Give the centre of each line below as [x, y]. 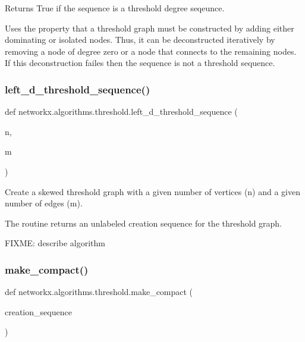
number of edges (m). [44, 203]
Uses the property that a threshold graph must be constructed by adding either [150, 28]
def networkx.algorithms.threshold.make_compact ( [99, 292]
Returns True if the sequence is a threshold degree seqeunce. [115, 8]
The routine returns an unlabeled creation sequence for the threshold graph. [144, 223]
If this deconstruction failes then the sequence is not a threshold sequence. [140, 63]
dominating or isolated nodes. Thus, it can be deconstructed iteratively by [140, 40]
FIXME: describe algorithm [55, 243]
